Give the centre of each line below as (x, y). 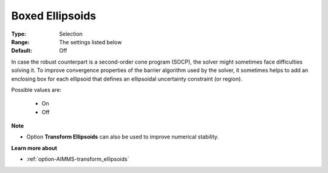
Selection (71, 34)
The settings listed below (91, 42)
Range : (20, 42)
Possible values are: (36, 90)
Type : (19, 34)
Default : (22, 51)
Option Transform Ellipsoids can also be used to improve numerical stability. (122, 137)
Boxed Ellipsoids (54, 16)
